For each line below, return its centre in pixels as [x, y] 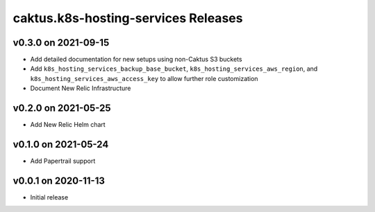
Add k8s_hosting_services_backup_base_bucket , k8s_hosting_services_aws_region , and [174, 69]
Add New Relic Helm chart [68, 125]
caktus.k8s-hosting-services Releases [128, 18]
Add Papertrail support [63, 161]
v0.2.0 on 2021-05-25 [62, 108]
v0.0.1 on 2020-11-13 [59, 180]
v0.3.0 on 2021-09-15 [61, 43]
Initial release [49, 197]
